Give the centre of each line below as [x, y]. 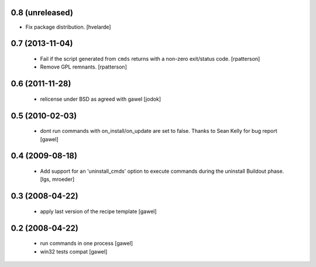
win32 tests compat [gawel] [74, 251]
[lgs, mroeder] [57, 179]
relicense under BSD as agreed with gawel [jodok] [100, 99]
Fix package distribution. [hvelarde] [68, 27]
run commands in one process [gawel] [87, 244]
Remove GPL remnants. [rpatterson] [83, 67]
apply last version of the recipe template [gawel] [99, 211]
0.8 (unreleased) [42, 13]
